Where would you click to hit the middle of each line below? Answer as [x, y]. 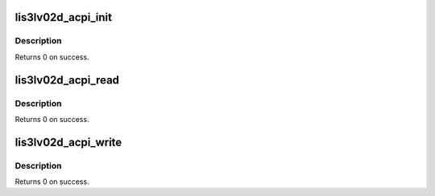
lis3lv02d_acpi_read [67, 80]
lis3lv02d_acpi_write [68, 142]
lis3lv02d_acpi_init [64, 17]
